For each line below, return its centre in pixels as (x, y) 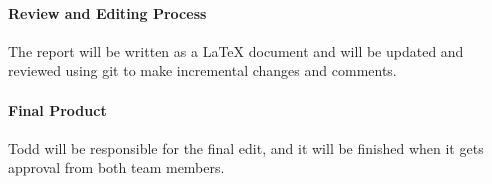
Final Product (57, 109)
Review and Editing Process (107, 12)
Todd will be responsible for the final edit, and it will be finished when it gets (246, 147)
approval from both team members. (116, 167)
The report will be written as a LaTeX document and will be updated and (236, 50)
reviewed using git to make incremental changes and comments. (202, 70)
